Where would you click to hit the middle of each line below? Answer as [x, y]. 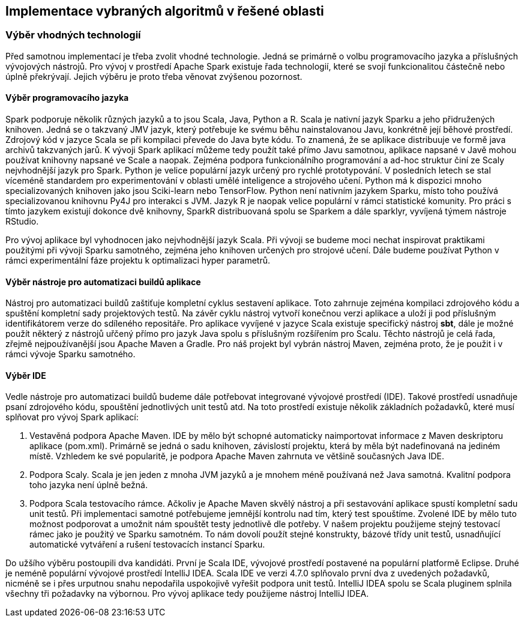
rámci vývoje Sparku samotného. [71, 354]
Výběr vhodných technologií [73, 35]
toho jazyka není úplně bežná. [89, 485]
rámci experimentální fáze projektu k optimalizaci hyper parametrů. [138, 261]
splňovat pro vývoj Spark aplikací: [72, 417]
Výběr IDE [26, 375]
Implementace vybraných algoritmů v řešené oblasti [165, 11]
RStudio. [22, 222]
